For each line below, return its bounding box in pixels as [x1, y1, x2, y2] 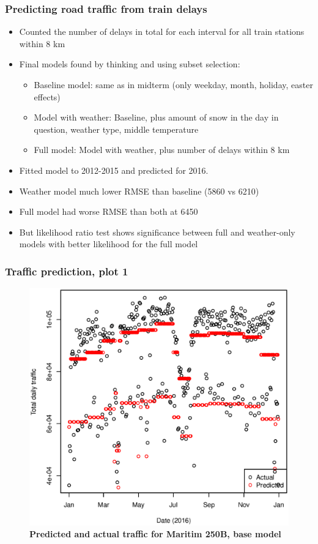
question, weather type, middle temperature [34, 122, 199, 135]
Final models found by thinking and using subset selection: [19, 58, 240, 70]
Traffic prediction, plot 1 [5, 263, 128, 278]
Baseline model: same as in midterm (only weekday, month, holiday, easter [34, 78, 313, 91]
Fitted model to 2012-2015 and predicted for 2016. [19, 163, 209, 176]
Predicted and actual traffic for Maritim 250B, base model [29, 527, 281, 540]
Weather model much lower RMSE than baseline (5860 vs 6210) [19, 184, 259, 197]
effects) [34, 90, 61, 103]
